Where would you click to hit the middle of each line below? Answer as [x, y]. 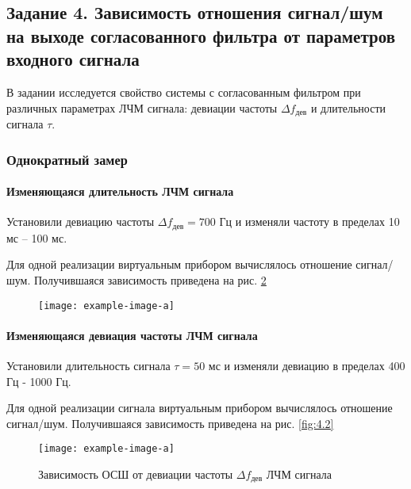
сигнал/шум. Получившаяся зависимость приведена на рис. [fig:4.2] [170, 423]
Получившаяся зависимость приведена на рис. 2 [150, 279]
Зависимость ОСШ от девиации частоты [136, 474]
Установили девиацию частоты [81, 222]
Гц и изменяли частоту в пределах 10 [309, 222]
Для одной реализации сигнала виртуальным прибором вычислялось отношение [200, 408]
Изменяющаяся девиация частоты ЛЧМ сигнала [132, 335]
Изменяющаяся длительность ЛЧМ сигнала [120, 191]
